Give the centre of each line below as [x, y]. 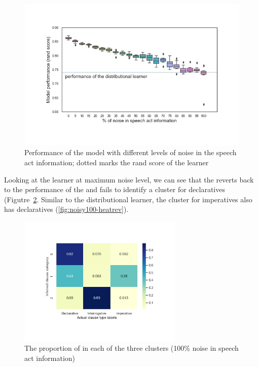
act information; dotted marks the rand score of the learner [117, 162]
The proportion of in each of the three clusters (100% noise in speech [132, 348]
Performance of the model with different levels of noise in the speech [131, 152]
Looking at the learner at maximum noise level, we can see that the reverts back [129, 179]
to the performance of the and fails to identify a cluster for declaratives [115, 189]
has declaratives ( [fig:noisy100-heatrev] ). [66, 209]
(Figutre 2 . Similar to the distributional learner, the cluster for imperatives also [128, 199]
